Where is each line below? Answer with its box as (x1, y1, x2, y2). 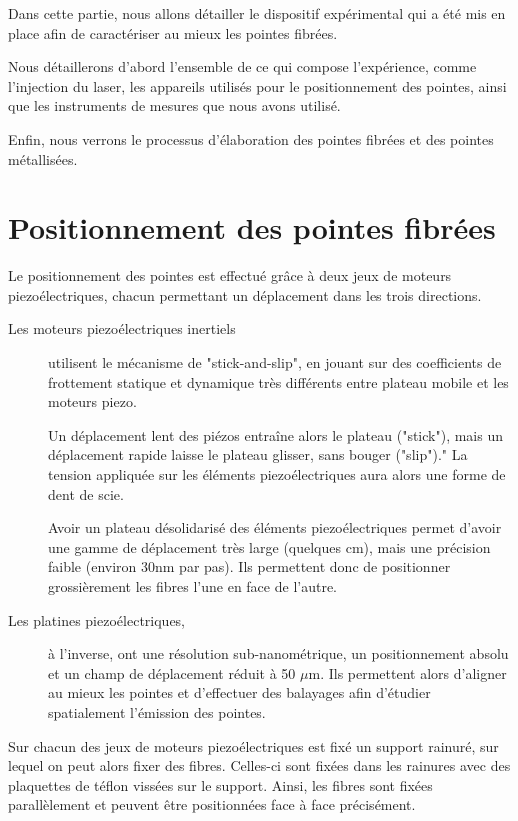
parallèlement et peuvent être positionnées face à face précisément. (8, 794, 416, 815)
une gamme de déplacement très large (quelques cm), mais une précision (48, 536, 491, 557)
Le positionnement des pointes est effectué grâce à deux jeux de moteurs (8, 265, 452, 286)
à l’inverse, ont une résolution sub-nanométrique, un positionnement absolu (48, 643, 509, 664)
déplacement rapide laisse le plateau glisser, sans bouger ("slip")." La (48, 444, 468, 465)
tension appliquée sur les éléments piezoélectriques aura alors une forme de (48, 464, 506, 485)
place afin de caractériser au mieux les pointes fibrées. (8, 22, 338, 43)
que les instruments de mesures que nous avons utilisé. (8, 95, 341, 116)
